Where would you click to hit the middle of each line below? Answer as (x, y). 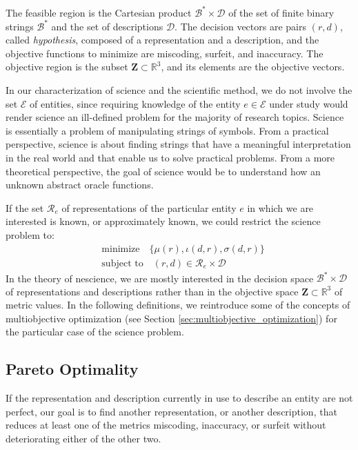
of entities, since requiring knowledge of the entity (135, 103)
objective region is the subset (67, 67)
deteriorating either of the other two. (83, 439)
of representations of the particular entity (149, 207)
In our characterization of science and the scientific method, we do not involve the (179, 89)
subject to (122, 263)
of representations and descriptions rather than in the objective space (152, 291)
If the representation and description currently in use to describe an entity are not (179, 398)
